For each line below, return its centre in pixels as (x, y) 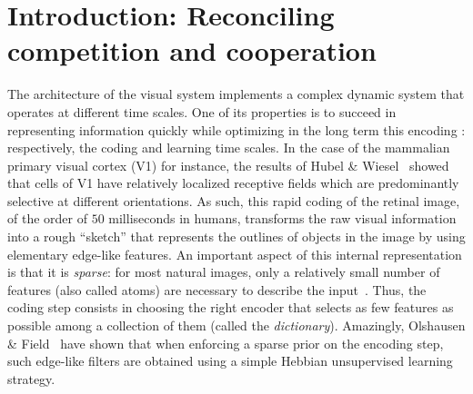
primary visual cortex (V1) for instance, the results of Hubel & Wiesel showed (228, 165)
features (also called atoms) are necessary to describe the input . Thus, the (217, 289)
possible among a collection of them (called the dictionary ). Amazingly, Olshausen (236, 325)
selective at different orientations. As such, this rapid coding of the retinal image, (234, 200)
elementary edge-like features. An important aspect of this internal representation (235, 254)
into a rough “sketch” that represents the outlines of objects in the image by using (236, 236)
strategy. (31, 378)
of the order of (47, 218)
